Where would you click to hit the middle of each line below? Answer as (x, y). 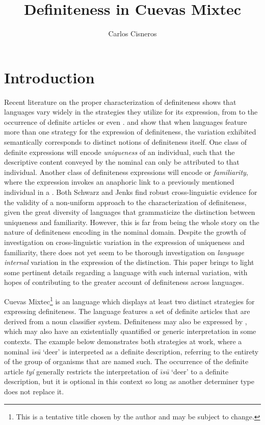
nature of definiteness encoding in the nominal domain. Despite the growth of (125, 232)
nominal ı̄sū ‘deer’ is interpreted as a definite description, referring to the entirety (131, 351)
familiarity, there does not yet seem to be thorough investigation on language (124, 252)
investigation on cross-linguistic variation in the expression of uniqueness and (124, 242)
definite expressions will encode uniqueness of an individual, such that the (120, 152)
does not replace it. (34, 391)
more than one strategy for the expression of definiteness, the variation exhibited (130, 132)
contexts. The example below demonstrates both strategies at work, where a (123, 341)
